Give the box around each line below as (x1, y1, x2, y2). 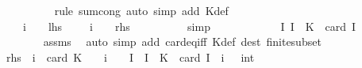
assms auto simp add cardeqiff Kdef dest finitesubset (43, 33, 322, 50)
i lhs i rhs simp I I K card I (22, 17, 356, 34)
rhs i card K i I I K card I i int (6, 48, 255, 65)
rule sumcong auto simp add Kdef (54, 2, 229, 18)
